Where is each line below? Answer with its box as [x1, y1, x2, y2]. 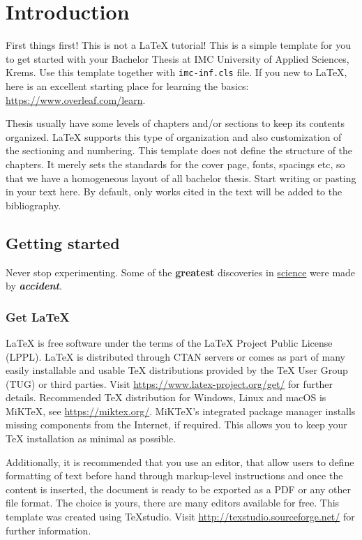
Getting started [6, 232, 120, 253]
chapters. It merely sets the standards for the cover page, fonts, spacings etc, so [6, 156, 345, 171]
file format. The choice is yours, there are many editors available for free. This [6, 495, 340, 510]
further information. [6, 523, 91, 537]
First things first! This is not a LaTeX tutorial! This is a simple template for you [6, 38, 352, 52]
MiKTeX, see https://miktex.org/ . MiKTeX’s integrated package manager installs [6, 403, 356, 418]
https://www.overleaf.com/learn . [6, 92, 146, 107]
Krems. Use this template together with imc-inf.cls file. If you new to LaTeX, [6, 65, 347, 80]
